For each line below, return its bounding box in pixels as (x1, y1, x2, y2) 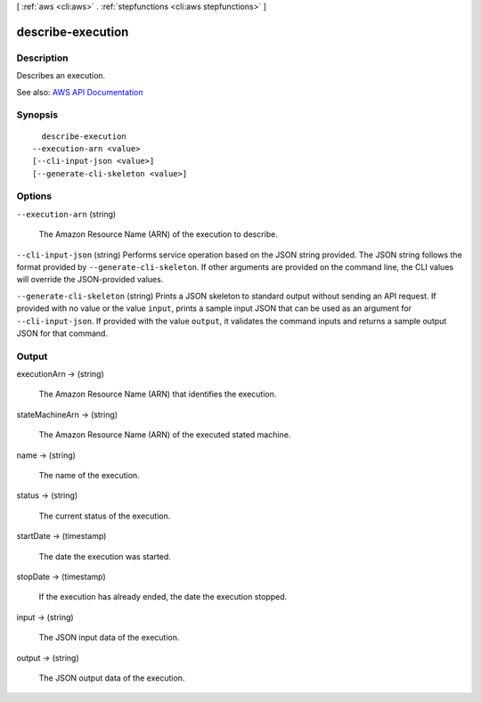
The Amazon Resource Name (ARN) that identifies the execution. (38, 388, 277, 400)
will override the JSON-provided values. (16, 274, 164, 285)
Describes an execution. (16, 70, 106, 81)
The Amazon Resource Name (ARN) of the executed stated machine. (38, 429, 291, 440)
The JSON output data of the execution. (38, 673, 185, 683)
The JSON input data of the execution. (38, 633, 180, 643)
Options (16, 190, 53, 202)
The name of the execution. (38, 470, 140, 481)
